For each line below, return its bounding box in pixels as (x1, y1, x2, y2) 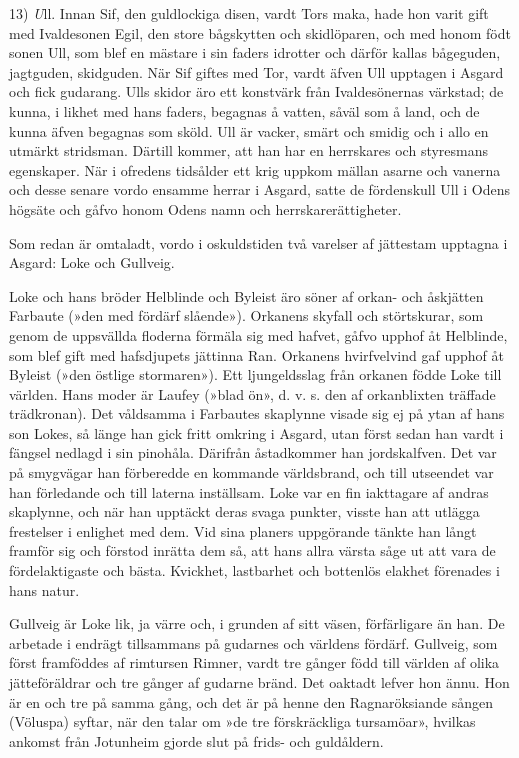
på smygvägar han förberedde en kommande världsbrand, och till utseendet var (9, 462, 494, 483)
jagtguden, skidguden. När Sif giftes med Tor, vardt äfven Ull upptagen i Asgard (9, 61, 504, 82)
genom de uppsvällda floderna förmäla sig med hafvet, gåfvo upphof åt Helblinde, (9, 324, 508, 345)
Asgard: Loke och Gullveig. (9, 252, 175, 273)
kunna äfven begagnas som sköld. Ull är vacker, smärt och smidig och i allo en (9, 120, 489, 141)
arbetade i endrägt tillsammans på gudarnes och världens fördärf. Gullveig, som (9, 632, 498, 653)
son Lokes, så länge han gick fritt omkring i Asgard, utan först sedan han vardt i (9, 422, 504, 443)
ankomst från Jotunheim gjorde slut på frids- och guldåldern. (9, 730, 384, 751)
